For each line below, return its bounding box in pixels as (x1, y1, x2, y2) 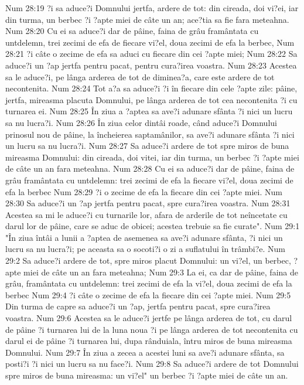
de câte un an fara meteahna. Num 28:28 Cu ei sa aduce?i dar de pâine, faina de (5, 162, 295, 175)
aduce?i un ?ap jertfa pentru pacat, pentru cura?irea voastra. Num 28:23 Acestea (5, 59, 297, 71)
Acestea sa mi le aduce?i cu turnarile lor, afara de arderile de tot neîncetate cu (5, 208, 288, 220)
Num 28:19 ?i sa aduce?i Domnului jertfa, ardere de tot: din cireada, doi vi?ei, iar (5, 2, 299, 13)
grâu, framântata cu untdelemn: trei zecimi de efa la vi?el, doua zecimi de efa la (5, 277, 292, 289)
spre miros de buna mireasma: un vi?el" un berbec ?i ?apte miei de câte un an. (5, 369, 288, 381)
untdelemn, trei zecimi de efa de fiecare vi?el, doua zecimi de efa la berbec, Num (5, 36, 295, 48)
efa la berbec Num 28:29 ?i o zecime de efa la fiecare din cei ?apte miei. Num (5, 185, 282, 197)
